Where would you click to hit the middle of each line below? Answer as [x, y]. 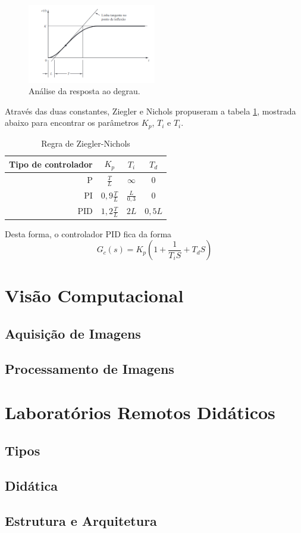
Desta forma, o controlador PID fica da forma [88, 233]
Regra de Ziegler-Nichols [86, 143]
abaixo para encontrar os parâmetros [72, 123]
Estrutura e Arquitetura [81, 520]
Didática [31, 485]
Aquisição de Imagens [73, 333]
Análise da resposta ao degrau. [84, 91]
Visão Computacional [94, 295]
